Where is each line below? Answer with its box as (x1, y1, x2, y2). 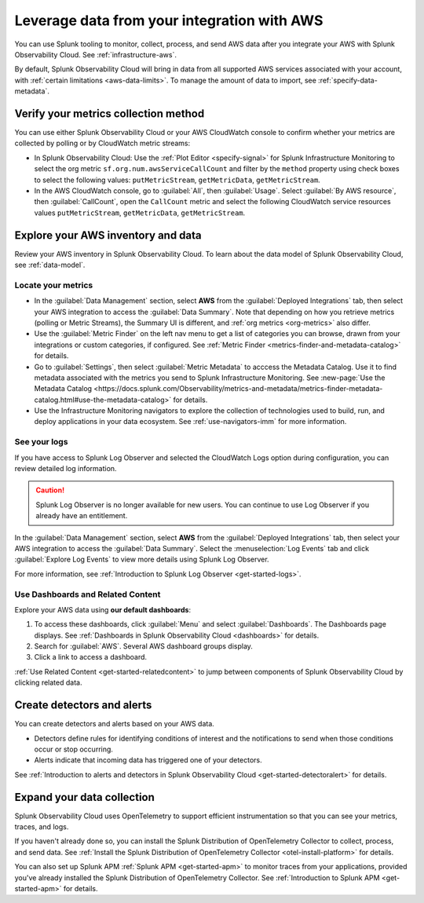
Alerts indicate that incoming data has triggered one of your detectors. (34, 755, 262, 765)
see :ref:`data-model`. (14, 260, 86, 270)
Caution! (35, 485, 65, 495)
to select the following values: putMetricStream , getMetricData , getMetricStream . (34, 175, 321, 185)
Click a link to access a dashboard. (34, 653, 148, 662)
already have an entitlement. (35, 511, 128, 521)
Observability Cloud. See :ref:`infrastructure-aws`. (14, 49, 177, 59)
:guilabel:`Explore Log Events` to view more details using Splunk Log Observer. (14, 554, 270, 565)
